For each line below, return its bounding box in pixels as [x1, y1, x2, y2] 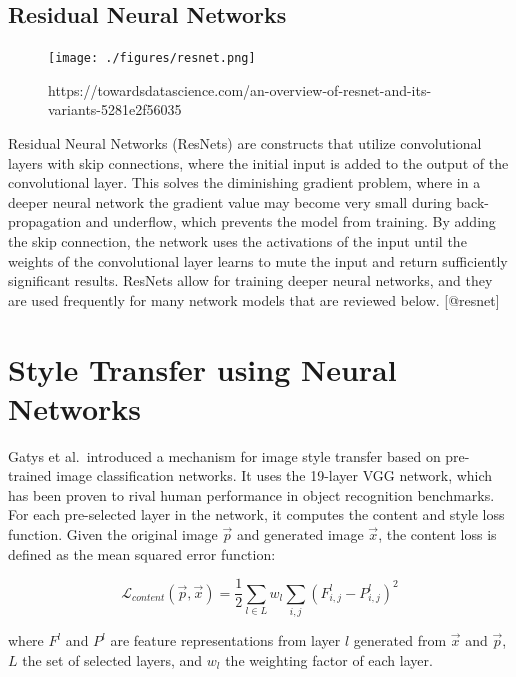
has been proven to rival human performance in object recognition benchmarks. [8, 484, 495, 505]
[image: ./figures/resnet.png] [48, 51, 256, 66]
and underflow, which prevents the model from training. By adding [85, 211, 496, 232]
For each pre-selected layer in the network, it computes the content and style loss [8, 504, 505, 525]
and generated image [236, 524, 364, 545]
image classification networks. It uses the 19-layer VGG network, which [56, 465, 493, 486]
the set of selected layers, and [22, 649, 203, 670]
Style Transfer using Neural [8, 348, 397, 389]
